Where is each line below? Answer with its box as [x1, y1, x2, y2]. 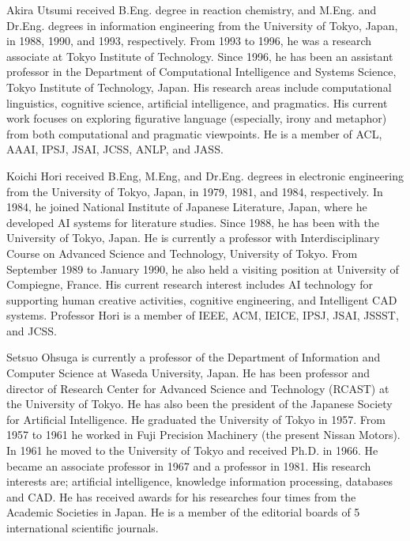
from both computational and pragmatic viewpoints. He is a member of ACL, [6, 125, 382, 142]
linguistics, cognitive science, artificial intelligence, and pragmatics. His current [6, 94, 388, 111]
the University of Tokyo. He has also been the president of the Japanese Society [6, 395, 393, 412]
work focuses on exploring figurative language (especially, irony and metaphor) [6, 110, 387, 127]
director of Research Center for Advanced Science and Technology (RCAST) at [6, 380, 389, 396]
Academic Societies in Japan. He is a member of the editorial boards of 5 [6, 504, 360, 520]
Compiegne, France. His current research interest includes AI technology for [6, 276, 373, 293]
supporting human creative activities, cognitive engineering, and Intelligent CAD [6, 291, 397, 308]
